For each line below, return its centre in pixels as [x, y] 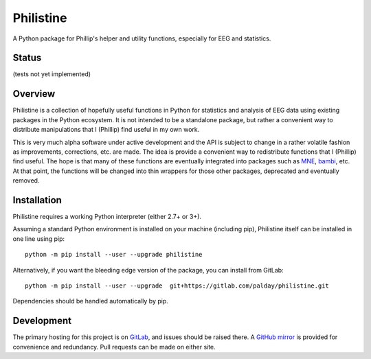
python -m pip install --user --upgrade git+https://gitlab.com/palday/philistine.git [177, 286]
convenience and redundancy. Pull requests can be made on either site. [114, 347]
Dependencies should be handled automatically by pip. [90, 301]
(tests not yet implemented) [52, 74]
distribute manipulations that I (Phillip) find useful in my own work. [106, 130]
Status [27, 58]
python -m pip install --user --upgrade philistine [114, 255]
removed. [26, 181]
